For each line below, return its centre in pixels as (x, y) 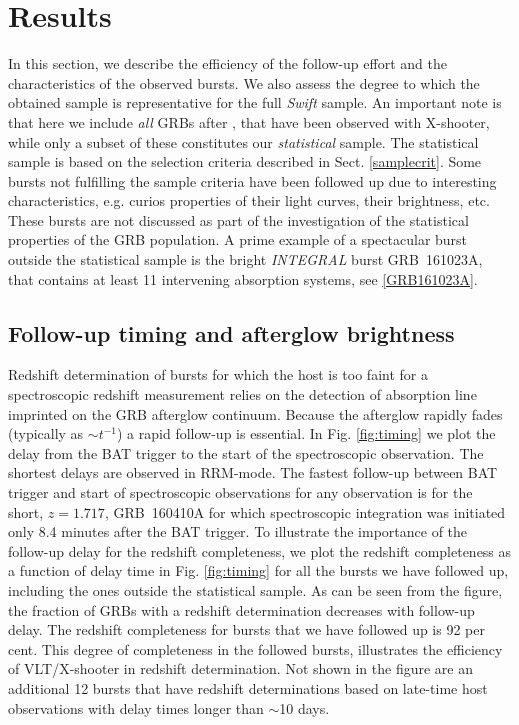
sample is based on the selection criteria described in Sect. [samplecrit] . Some (245, 161)
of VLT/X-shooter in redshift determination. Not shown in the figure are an (240, 668)
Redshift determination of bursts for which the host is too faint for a (218, 374)
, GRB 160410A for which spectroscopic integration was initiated (305, 511)
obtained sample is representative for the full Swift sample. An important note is (255, 102)
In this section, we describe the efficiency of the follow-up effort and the (227, 63)
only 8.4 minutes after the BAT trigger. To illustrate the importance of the (238, 531)
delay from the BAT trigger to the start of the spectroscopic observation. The (246, 452)
